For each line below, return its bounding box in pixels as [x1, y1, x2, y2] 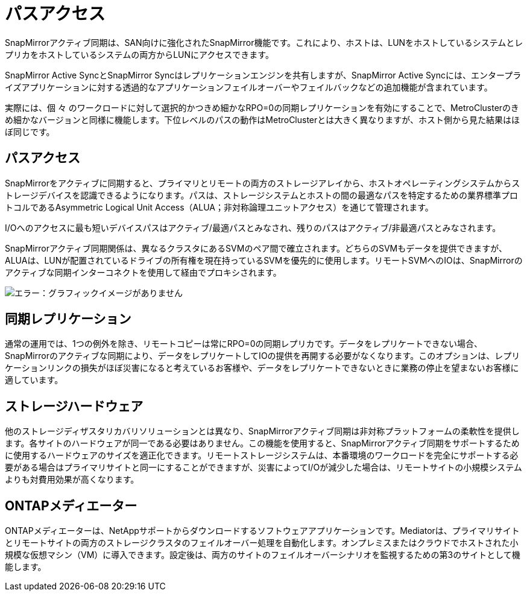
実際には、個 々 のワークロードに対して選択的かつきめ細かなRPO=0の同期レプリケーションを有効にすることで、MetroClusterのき [5, 102, 519, 113]
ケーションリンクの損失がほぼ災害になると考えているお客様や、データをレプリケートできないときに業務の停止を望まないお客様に [5, 363, 519, 373]
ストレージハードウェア [5, 398, 144, 414]
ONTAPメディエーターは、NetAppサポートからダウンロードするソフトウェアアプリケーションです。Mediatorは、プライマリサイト [5, 525, 520, 536]
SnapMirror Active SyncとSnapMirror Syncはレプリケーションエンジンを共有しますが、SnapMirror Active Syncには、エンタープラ [5, 69, 522, 80]
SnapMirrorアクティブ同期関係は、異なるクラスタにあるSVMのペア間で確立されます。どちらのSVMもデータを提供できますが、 [5, 243, 507, 253]
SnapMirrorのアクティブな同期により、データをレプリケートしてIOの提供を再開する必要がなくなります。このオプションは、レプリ [5, 350, 520, 361]
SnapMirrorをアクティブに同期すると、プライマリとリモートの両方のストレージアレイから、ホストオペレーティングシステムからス [5, 177, 520, 188]
